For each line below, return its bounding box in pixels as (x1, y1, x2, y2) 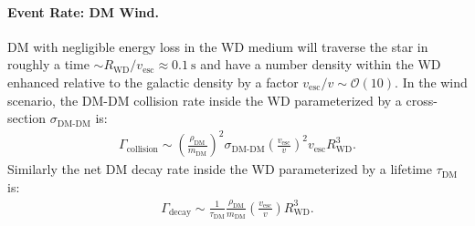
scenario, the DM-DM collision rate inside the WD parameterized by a (7, 90, 402, 109)
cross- (406, 90, 438, 109)
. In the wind (395, 72, 468, 91)
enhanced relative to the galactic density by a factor (7, 72, 299, 91)
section (7, 108, 47, 128)
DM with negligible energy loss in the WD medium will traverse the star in (7, 36, 428, 56)
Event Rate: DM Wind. (7, 2, 159, 21)
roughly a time (7, 55, 90, 74)
